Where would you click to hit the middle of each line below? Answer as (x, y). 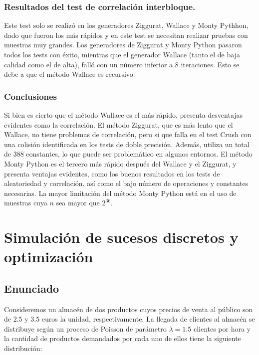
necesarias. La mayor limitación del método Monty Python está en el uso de (120, 193)
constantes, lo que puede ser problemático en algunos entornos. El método (139, 154)
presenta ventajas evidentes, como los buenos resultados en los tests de (112, 173)
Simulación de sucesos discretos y (121, 237)
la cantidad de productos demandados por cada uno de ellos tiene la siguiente (123, 338)
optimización (49, 257)
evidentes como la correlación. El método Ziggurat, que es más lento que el (119, 124)
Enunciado (32, 288)
